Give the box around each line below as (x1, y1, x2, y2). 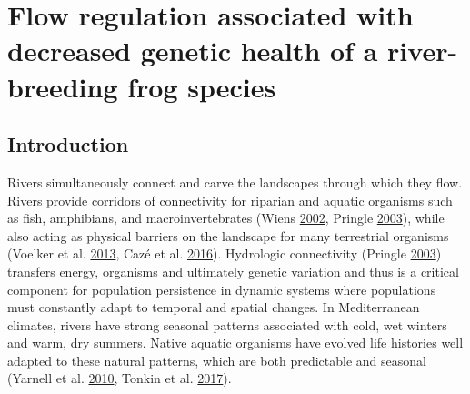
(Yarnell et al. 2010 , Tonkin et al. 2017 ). (7, 369, 232, 388)
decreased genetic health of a (7, 32, 378, 69)
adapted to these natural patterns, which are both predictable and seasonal (7, 350, 426, 369)
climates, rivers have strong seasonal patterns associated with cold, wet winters (7, 315, 447, 334)
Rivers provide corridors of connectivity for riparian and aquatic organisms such (7, 190, 453, 209)
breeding (7, 67, 118, 105)
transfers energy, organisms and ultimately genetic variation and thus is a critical (7, 261, 459, 280)
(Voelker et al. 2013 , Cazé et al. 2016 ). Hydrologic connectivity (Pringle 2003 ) (7, 244, 442, 263)
